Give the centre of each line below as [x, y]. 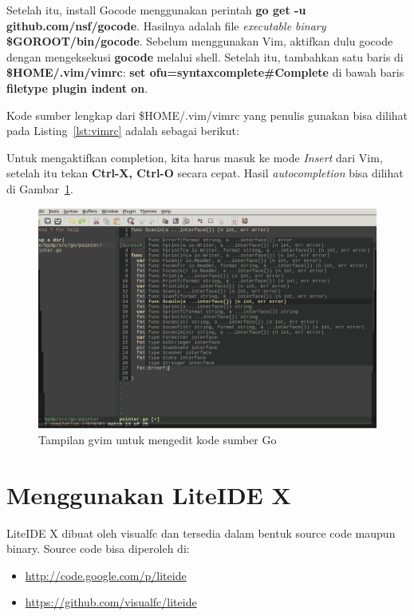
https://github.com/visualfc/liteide [111, 602]
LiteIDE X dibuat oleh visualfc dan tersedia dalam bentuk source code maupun [201, 533]
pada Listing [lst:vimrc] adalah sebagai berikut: [123, 131]
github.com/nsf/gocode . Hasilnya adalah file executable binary [166, 25]
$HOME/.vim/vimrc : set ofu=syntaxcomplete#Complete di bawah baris [205, 72]
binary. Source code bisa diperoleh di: [98, 548]
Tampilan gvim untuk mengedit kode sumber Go [158, 439]
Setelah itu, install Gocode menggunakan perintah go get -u [156, 10]
